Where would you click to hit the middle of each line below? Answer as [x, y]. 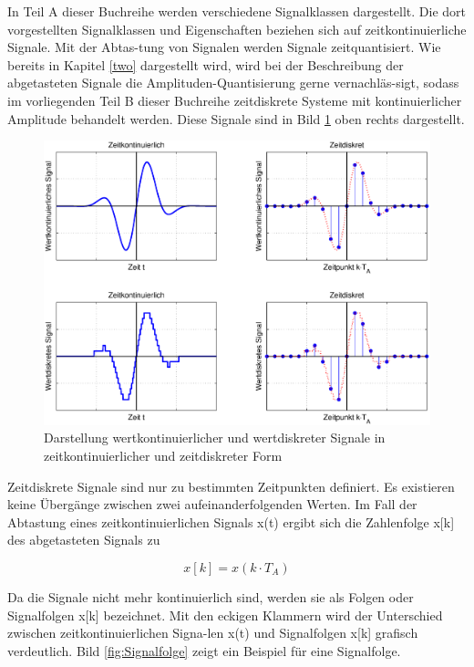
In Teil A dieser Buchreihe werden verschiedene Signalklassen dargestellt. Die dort [237, 11]
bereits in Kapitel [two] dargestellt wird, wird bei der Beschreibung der [206, 64]
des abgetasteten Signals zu [84, 540]
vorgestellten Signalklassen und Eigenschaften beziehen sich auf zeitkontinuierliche [237, 29]
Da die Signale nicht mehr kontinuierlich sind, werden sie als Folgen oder [211, 596]
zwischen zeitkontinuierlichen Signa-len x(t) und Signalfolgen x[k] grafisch [213, 633]
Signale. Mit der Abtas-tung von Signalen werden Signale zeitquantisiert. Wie [224, 47]
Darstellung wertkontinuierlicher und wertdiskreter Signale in [215, 438]
